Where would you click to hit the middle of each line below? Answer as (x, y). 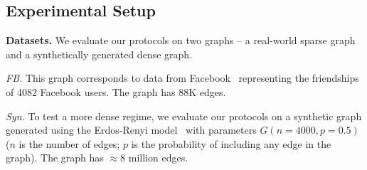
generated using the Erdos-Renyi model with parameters (131, 130)
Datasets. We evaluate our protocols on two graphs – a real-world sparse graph (181, 40)
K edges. (207, 91)
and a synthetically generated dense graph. (99, 54)
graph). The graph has (55, 158)
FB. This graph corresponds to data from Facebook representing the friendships (182, 78)
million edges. (158, 158)
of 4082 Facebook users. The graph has (91, 91)
